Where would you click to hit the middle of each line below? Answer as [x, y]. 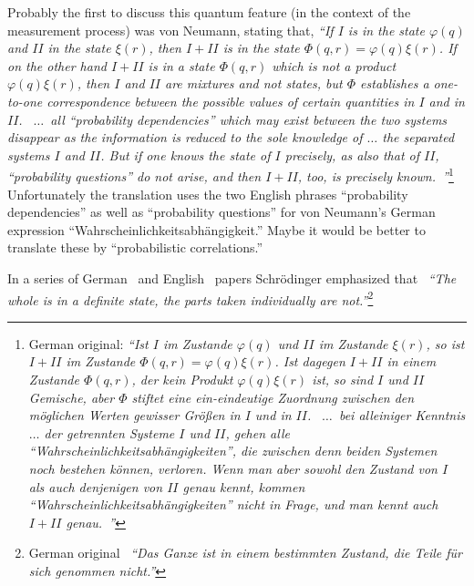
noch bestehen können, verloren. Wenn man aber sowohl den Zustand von [233, 468]
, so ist [445, 343]
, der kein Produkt [182, 379]
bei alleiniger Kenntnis [402, 415]
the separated [418, 137]
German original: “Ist [88, 343]
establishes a [395, 83]
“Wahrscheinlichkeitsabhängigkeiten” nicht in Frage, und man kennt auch [233, 504]
